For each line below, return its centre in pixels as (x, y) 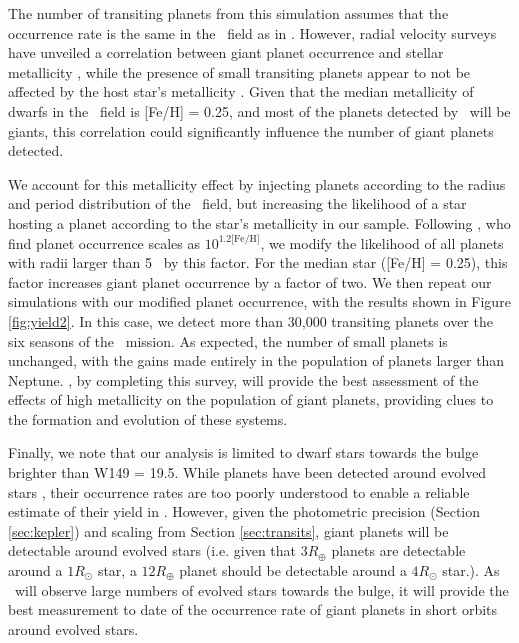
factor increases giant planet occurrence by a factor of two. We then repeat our (250, 281)
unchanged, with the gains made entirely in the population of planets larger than (256, 360)
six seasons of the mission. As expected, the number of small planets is (228, 340)
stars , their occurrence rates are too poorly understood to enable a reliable (239, 491)
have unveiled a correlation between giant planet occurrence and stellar (226, 52)
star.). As (471, 570)
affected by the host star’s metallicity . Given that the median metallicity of (241, 91)
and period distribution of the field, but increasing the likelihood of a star (237, 203)
